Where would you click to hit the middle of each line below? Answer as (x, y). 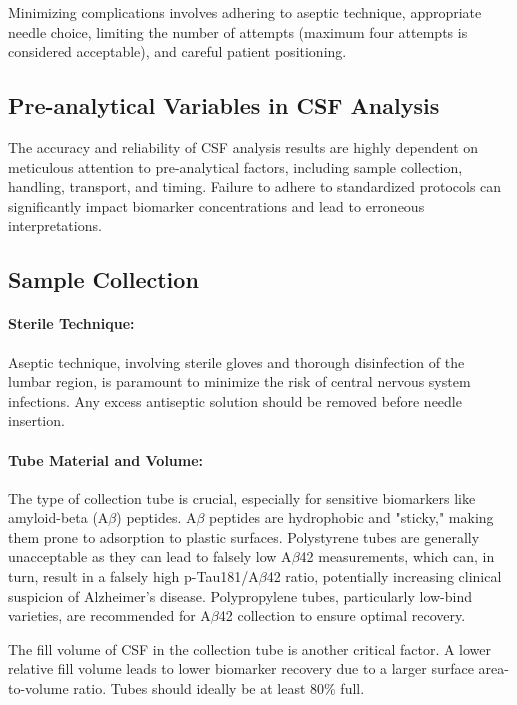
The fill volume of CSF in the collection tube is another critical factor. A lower (250, 648)
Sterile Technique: (71, 323)
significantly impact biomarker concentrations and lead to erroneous (216, 205)
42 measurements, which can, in (397, 556)
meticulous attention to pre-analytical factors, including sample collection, (235, 166)
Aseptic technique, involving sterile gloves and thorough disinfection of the (236, 361)
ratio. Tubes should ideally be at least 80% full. (219, 688)
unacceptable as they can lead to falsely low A (150, 556)
